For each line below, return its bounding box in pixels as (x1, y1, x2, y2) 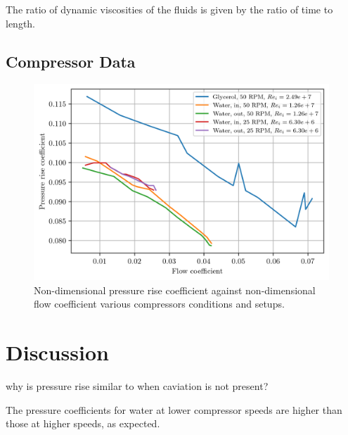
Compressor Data (6, 50, 136, 72)
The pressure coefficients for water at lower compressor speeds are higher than (6, 402, 342, 417)
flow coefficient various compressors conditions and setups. (34, 296, 285, 311)
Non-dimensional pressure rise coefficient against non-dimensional (34, 282, 316, 297)
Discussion (6, 338, 109, 367)
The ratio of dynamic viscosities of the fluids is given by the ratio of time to (6, 2, 333, 16)
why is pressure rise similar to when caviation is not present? (6, 379, 269, 393)
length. (6, 15, 36, 30)
